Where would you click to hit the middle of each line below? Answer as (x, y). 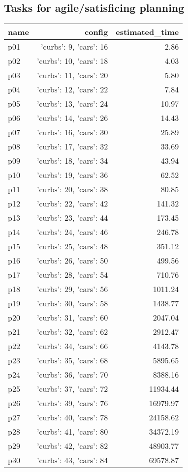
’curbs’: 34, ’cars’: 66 (72, 346)
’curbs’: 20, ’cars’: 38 (72, 189)
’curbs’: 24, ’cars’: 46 (72, 232)
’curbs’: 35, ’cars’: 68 (72, 360)
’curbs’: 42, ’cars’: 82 (72, 446)
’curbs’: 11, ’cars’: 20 (72, 75)
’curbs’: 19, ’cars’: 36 (72, 175)
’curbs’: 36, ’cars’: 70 (72, 375)
